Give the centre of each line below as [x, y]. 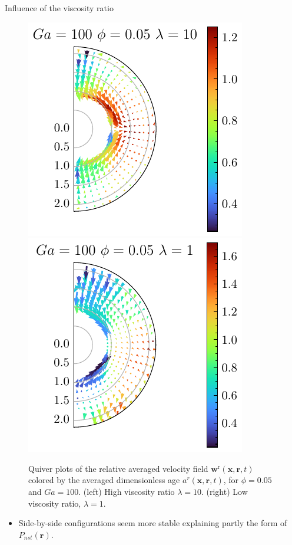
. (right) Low [224, 491]
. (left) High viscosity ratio [127, 491]
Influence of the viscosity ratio [59, 8]
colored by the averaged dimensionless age [104, 480]
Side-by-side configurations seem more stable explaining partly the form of [153, 523]
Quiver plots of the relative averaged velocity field [118, 468]
